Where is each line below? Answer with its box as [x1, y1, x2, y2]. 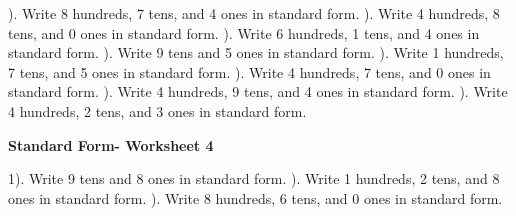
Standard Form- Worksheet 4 [8, 134, 214, 155]
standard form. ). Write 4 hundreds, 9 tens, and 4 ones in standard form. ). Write [8, 81, 508, 102]
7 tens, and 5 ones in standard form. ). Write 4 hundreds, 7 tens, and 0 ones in [8, 61, 491, 82]
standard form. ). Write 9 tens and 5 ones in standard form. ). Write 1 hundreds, [8, 42, 504, 63]
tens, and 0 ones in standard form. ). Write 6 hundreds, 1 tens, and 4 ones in [8, 22, 480, 43]
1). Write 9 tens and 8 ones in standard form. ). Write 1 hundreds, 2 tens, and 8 [8, 168, 500, 189]
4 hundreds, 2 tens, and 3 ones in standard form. [8, 100, 307, 121]
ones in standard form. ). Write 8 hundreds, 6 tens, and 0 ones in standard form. [8, 187, 503, 208]
